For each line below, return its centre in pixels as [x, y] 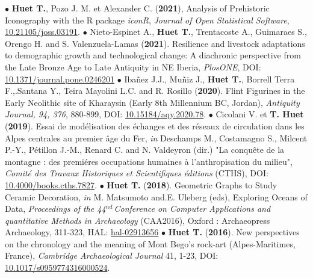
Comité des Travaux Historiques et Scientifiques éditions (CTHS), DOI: [137, 173]
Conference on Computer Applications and [192, 209]
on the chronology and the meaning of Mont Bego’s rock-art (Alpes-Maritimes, [150, 243]
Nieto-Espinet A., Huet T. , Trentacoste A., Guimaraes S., [198, 32]
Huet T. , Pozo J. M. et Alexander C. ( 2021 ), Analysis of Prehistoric [141, 8]
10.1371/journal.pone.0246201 [60, 79]
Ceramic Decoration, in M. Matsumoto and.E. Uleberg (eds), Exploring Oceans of [156, 196]
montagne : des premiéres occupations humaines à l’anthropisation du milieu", [149, 161]
